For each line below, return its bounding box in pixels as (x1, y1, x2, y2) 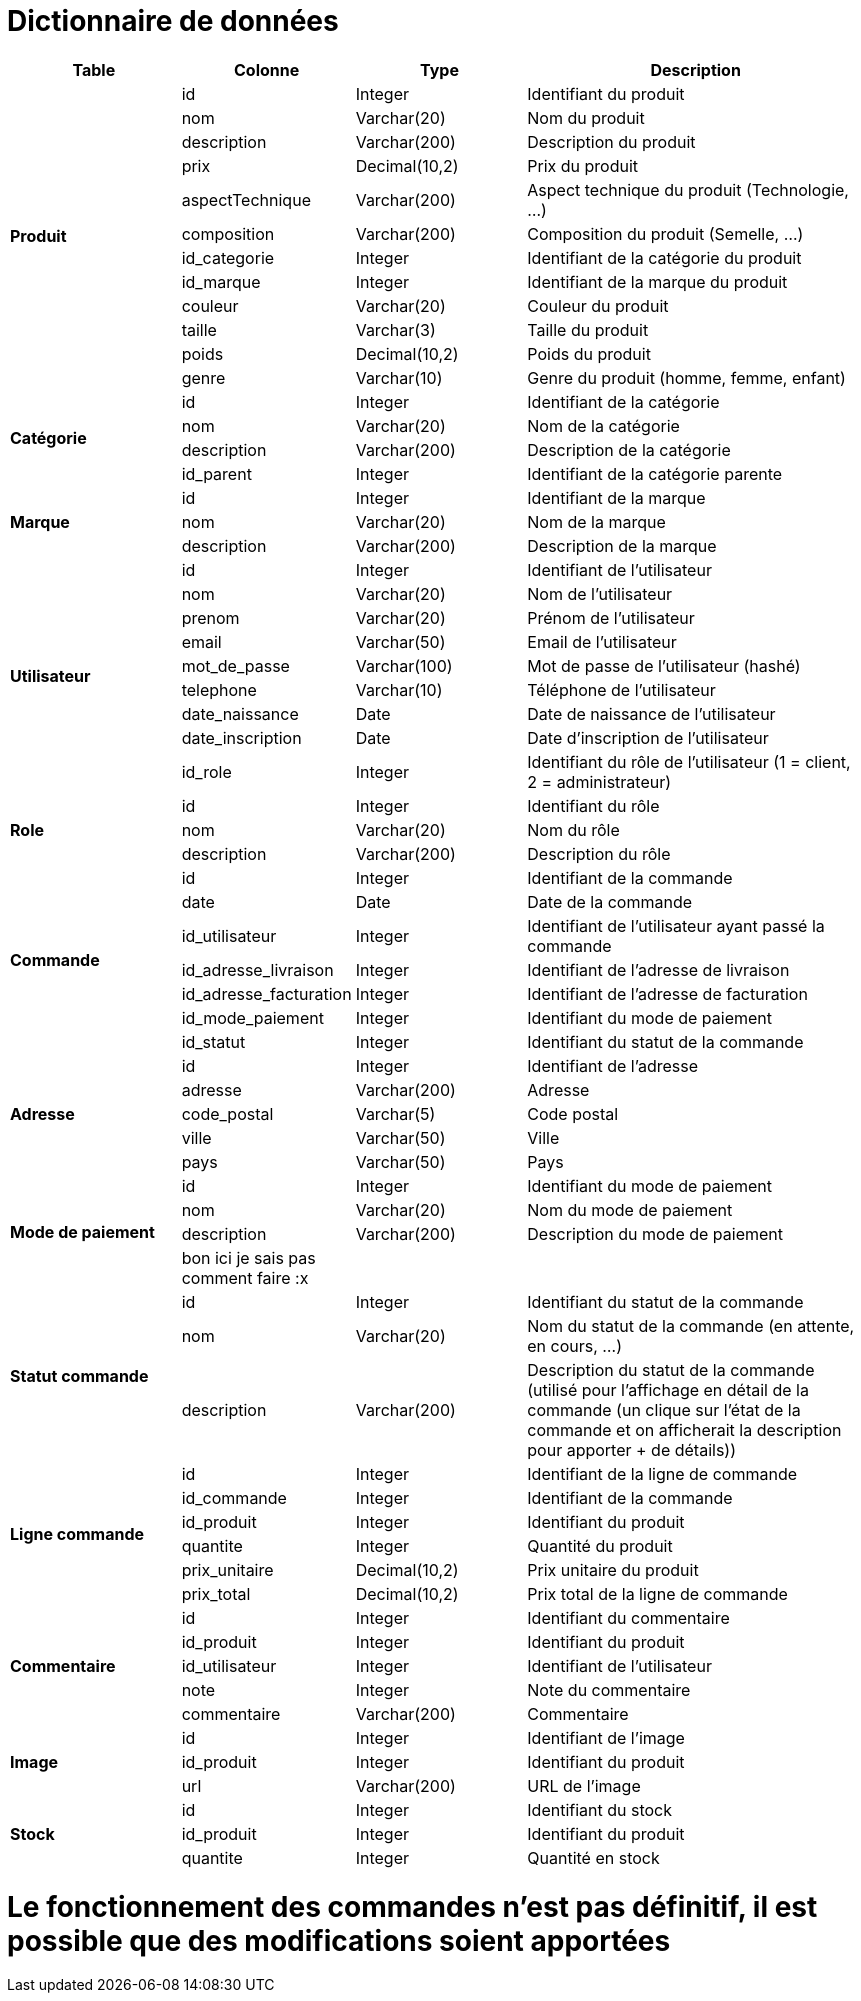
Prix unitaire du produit (527, 1559, 699, 1580)
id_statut (181, 1031, 246, 1052)
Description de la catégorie (527, 439, 731, 460)
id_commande (181, 1487, 287, 1508)
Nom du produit (527, 107, 645, 128)
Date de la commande (527, 891, 693, 912)
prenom (181, 607, 240, 628)
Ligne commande (10, 1523, 145, 1544)
